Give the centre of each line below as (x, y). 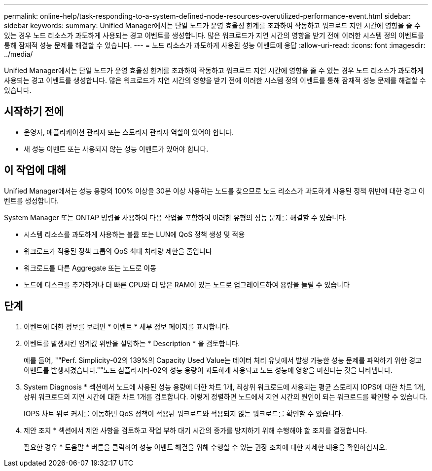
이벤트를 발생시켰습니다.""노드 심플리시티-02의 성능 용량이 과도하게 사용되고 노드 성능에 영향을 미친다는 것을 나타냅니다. (208, 370)
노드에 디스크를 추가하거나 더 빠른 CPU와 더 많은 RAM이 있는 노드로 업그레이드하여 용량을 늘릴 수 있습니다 (187, 284)
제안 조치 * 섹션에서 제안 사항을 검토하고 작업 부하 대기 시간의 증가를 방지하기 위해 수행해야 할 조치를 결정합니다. (196, 430)
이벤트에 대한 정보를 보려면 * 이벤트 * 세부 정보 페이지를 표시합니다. (127, 326)
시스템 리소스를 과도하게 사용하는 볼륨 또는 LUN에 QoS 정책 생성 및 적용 (134, 234)
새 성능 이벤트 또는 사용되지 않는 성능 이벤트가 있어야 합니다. (116, 149)
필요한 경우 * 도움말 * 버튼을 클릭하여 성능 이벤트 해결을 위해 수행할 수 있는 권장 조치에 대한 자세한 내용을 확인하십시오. (205, 447)
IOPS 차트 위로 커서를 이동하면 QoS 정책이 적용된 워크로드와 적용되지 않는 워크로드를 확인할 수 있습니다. (183, 413)
